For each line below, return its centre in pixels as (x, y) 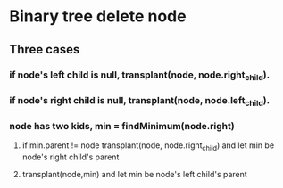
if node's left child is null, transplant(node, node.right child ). (140, 75)
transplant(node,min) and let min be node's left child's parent (134, 175)
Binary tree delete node (98, 16)
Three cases (45, 49)
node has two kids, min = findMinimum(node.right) (122, 126)
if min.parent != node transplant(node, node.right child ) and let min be (148, 147)
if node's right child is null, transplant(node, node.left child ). (140, 101)
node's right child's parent (71, 157)
